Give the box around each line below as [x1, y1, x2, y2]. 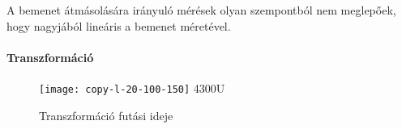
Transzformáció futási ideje [39, 106, 173, 123]
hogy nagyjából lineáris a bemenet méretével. [6, 17, 231, 34]
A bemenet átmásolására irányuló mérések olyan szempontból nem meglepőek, [6, 2, 396, 18]
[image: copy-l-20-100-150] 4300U [39, 79, 225, 96]
